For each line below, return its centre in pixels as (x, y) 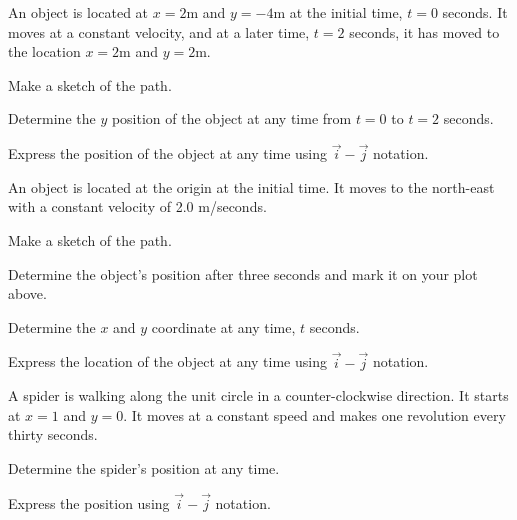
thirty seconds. (53, 434)
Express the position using (89, 502)
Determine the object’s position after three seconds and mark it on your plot (243, 273)
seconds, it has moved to (424, 31)
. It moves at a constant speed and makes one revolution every (314, 414)
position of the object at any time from (231, 118)
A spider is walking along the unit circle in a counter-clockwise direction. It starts (258, 395)
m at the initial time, (338, 12)
